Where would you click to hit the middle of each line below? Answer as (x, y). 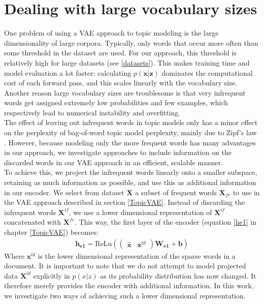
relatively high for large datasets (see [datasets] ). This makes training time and (127, 62)
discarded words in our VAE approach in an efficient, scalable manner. (114, 162)
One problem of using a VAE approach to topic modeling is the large (111, 33)
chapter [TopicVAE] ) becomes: (51, 232)
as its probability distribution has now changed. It (178, 275)
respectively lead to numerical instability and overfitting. (92, 112)
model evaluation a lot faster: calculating (68, 72)
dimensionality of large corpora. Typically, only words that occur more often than (131, 42)
